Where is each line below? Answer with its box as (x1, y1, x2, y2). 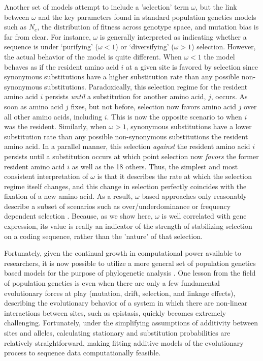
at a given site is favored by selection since (125, 61, 258, 72)
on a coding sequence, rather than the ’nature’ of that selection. (4, 230, 203, 241)
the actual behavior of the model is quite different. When (4, 51, 182, 62)
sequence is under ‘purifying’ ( (4, 41, 98, 52)
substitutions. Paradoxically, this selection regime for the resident (44, 81, 248, 92)
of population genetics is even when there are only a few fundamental (4, 278, 220, 288)
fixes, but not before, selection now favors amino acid (71, 101, 236, 111)
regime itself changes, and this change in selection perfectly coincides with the (4, 180, 247, 191)
